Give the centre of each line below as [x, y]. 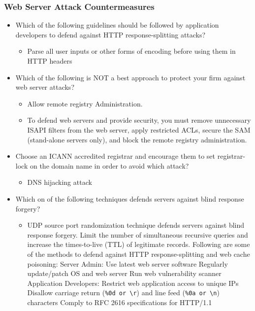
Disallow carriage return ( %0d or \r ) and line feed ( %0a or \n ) [123, 293]
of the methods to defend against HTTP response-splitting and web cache [139, 254]
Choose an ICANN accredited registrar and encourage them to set [115, 156]
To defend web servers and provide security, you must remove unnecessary [139, 120]
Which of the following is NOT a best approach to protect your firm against [130, 77]
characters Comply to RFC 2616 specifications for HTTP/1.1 [120, 302]
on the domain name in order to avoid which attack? [109, 165]
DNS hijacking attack [60, 182]
